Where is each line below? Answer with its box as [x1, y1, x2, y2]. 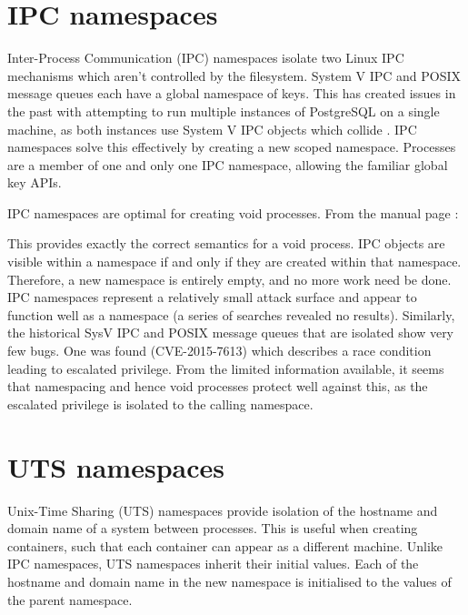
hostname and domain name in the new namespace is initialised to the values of [7, 571, 452, 590]
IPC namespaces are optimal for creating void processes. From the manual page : [7, 203, 459, 222]
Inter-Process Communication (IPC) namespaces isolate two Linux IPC [7, 48, 404, 67]
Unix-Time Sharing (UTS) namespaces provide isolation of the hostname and [7, 500, 438, 519]
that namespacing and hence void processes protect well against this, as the [7, 377, 428, 396]
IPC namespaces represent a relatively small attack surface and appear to [7, 287, 417, 307]
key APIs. [7, 173, 62, 192]
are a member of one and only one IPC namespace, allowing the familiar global [7, 155, 448, 174]
